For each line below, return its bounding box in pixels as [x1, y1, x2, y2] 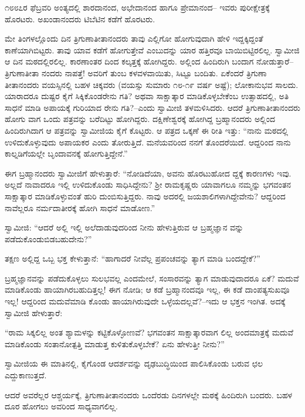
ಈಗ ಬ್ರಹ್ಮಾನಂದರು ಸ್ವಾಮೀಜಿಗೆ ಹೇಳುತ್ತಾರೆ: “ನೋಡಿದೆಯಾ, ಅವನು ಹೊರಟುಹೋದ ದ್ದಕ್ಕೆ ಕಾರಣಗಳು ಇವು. [5, 167, 292, 179]
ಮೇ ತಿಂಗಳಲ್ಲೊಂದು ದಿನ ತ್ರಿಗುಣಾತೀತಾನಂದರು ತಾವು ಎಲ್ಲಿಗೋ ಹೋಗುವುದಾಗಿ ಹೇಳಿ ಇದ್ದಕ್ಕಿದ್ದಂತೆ [5, 32, 263, 45]
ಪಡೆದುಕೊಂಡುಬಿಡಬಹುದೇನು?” [5, 232, 92, 245]
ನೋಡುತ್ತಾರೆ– [256, 55, 294, 67]
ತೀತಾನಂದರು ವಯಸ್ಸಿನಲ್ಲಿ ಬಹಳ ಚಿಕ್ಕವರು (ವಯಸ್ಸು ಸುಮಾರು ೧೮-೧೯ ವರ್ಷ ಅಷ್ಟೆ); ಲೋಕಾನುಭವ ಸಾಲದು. [5, 78, 299, 90]
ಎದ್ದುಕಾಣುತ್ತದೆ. [5, 369, 47, 381]
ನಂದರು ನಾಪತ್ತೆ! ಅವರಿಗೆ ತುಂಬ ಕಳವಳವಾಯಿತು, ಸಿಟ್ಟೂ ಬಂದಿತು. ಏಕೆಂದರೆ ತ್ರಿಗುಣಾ [42, 66, 267, 79]
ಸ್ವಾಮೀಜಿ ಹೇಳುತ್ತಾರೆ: [5, 306, 63, 318]
